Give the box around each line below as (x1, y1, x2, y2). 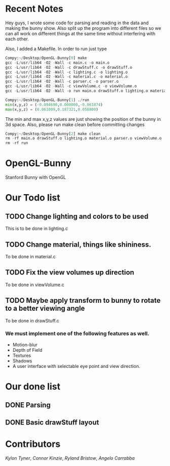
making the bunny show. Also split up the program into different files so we (5, 25, 161, 31)
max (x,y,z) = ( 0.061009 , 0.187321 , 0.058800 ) (5, 107, 99, 112)
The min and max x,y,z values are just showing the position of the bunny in (5, 116, 161, 122)
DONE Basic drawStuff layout (5, 418, 100, 427)
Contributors (5, 438, 61, 450)
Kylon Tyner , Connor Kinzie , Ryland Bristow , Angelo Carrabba (5, 455, 135, 461)
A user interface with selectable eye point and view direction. (12, 363, 141, 369)
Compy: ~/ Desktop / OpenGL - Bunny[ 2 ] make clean (5, 131, 101, 136)
